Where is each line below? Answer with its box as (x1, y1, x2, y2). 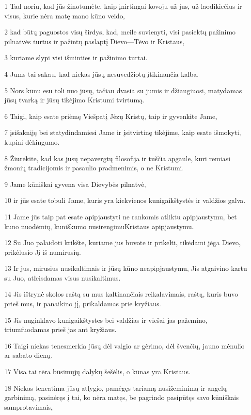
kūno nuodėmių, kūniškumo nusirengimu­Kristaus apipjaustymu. (4, 221, 194, 231)
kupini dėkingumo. (4, 136, 60, 147)
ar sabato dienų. (4, 350, 52, 360)
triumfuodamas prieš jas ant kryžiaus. (4, 324, 117, 334)
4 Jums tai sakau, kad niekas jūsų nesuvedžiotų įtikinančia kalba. (4, 68, 199, 79)
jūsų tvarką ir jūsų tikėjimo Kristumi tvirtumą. (4, 95, 144, 105)
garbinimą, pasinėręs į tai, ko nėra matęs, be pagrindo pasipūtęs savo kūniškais (4, 392, 239, 402)
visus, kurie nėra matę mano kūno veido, (4, 10, 125, 20)
